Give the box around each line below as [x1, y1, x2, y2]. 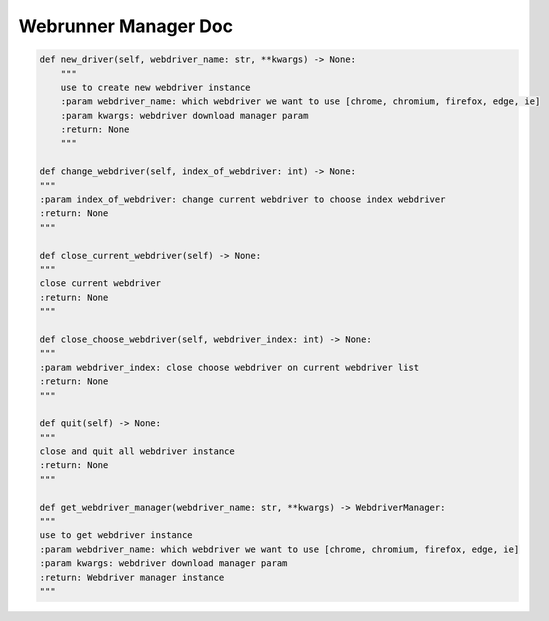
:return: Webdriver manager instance [39, 571, 225, 583]
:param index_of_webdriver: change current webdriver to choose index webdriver [39, 194, 446, 205]
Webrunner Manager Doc [18, 15, 234, 37]
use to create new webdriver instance [60, 81, 251, 93]
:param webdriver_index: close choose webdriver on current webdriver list [39, 361, 420, 373]
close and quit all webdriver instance [39, 446, 235, 457]
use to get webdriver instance [39, 530, 194, 541]
